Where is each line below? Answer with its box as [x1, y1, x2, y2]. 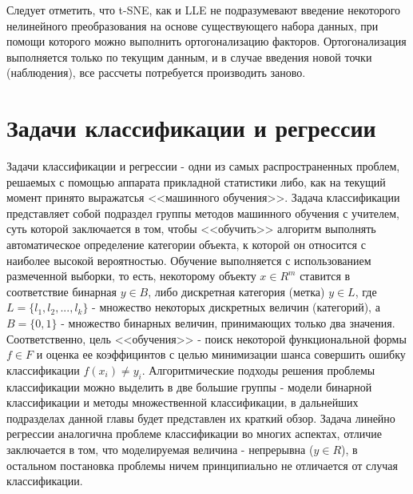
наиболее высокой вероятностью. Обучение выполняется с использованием [6, 251, 371, 268]
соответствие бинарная [6, 283, 117, 299]
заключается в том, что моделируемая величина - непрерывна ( [6, 440, 314, 457]
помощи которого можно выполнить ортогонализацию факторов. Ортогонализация [6, 33, 407, 50]
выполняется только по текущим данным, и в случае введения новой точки [6, 48, 372, 65]
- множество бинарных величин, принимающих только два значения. [61, 315, 395, 331]
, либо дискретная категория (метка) [148, 283, 325, 299]
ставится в [300, 267, 351, 284]
